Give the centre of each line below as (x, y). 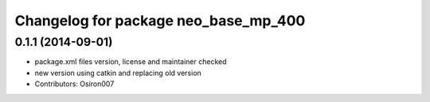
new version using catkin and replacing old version (118, 73)
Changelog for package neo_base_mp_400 (160, 21)
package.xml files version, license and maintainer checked (131, 62)
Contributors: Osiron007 (74, 84)
